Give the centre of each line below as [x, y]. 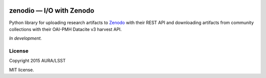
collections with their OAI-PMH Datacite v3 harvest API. [66, 29]
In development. [25, 38]
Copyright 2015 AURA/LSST [37, 61]
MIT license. [22, 70]
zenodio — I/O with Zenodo [52, 11]
